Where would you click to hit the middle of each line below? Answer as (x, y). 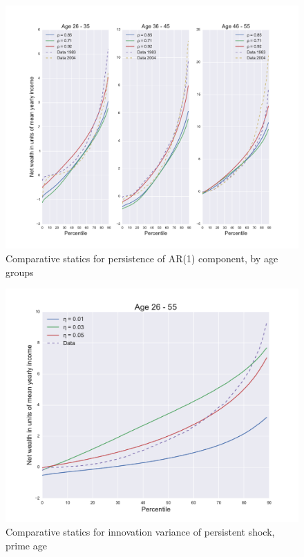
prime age (26, 545)
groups (20, 272)
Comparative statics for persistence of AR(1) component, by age (142, 258)
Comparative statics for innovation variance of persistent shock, (140, 532)
